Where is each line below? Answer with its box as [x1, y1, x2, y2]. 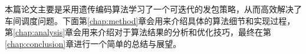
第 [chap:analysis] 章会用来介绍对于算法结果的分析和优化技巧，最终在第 [5, 26, 272, 38]
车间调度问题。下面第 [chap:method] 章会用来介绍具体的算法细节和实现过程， [5, 14, 295, 26]
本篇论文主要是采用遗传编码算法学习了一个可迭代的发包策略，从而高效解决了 [5, 3, 302, 15]
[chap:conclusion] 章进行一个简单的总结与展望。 [5, 37, 182, 49]
